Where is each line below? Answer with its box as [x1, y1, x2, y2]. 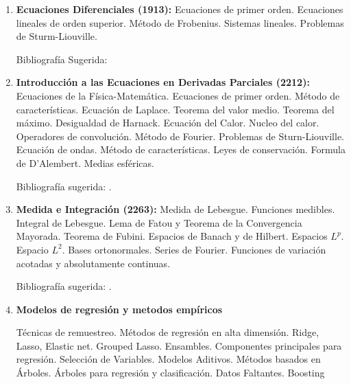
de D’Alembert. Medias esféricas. [16, 155, 154, 170]
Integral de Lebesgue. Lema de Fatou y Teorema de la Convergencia [16, 215, 302, 229]
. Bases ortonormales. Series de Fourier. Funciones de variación [62, 242, 326, 256]
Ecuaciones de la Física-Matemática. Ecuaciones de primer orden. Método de [16, 88, 340, 102]
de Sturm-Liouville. [16, 29, 97, 43]
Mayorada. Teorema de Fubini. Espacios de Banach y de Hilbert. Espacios [16, 229, 328, 243]
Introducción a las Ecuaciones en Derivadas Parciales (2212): [16, 75, 310, 89]
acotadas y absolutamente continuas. [16, 256, 171, 270]
